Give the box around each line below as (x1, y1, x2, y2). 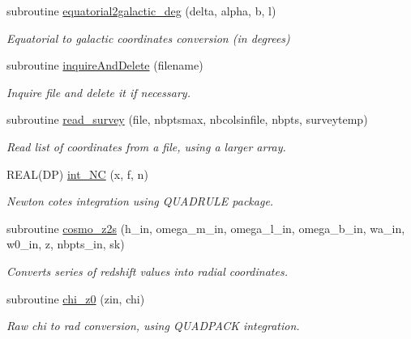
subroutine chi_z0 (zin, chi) (6, 290, 145, 307)
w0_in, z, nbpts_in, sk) (6, 235, 125, 252)
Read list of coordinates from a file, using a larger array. (6, 138, 286, 155)
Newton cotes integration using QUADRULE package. (6, 193, 274, 210)
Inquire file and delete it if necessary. (6, 83, 191, 100)
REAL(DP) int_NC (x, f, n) (6, 165, 148, 182)
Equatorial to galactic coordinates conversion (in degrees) (6, 29, 290, 46)
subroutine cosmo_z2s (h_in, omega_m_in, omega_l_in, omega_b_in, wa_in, (6, 219, 405, 236)
